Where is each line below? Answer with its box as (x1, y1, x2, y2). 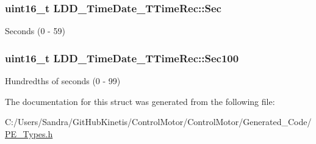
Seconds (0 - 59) (5, 24, 65, 37)
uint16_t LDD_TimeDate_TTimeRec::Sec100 (5, 50, 239, 65)
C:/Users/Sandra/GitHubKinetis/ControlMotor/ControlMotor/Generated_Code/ (5, 115, 312, 128)
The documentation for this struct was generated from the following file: (5, 95, 275, 107)
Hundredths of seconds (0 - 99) (5, 74, 121, 87)
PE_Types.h (5, 127, 53, 140)
